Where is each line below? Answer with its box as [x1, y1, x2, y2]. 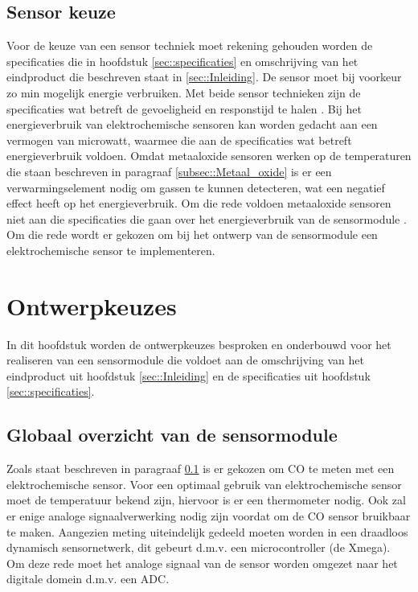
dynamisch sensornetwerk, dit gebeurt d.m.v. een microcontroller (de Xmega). [6, 539, 391, 556]
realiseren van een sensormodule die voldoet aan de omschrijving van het [6, 351, 364, 368]
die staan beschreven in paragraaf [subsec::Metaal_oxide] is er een [6, 162, 332, 179]
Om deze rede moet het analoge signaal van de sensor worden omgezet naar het [6, 554, 398, 571]
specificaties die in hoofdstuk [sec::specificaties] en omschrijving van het [6, 52, 359, 69]
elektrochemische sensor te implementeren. [6, 241, 215, 258]
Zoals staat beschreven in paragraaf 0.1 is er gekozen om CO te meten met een [6, 460, 395, 477]
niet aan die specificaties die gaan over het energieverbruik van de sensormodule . [6, 210, 407, 227]
